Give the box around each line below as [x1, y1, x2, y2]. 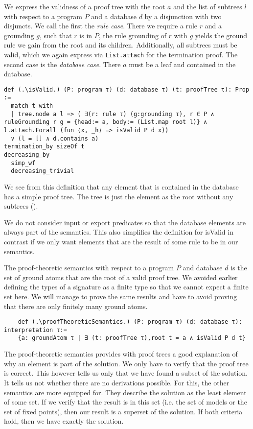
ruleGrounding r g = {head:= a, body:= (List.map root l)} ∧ [4, 119, 207, 126]
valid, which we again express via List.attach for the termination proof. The [4, 49, 238, 59]
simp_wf [11, 159, 36, 167]
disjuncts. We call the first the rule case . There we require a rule [4, 21, 197, 31]
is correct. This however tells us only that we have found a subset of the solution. [4, 368, 248, 378]
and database [183, 262, 223, 273]
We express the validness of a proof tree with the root [4, 1, 165, 11]
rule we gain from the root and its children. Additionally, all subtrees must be [4, 40, 237, 50]
